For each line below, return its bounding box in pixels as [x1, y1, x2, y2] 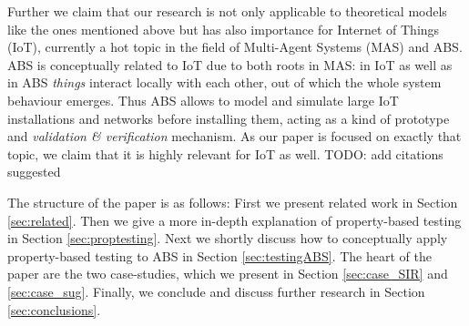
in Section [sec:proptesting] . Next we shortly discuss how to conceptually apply [7, 229, 448, 248]
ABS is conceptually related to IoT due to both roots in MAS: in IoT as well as [7, 55, 453, 74]
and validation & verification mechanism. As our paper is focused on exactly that [7, 127, 462, 146]
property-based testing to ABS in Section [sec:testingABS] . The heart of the [7, 246, 432, 265]
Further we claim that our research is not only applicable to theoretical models [7, 2, 447, 20]
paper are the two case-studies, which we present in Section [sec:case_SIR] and [7, 264, 448, 283]
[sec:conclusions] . [7, 300, 101, 319]
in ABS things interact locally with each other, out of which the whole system [7, 73, 442, 92]
